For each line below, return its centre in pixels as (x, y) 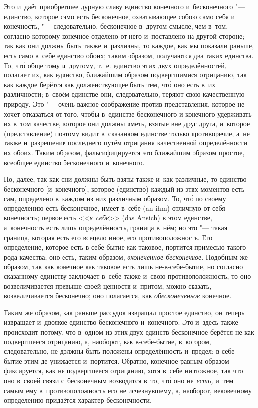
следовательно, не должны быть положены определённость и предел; (109, 351)
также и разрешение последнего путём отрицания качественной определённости (126, 143)
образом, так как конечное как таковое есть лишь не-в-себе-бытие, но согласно (124, 266)
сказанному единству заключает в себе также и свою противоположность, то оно (128, 276)
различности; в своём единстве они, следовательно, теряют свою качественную (124, 94)
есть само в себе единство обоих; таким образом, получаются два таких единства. (129, 55)
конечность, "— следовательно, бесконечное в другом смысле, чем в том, (116, 26)
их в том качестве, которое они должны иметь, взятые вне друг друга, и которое (127, 123)
